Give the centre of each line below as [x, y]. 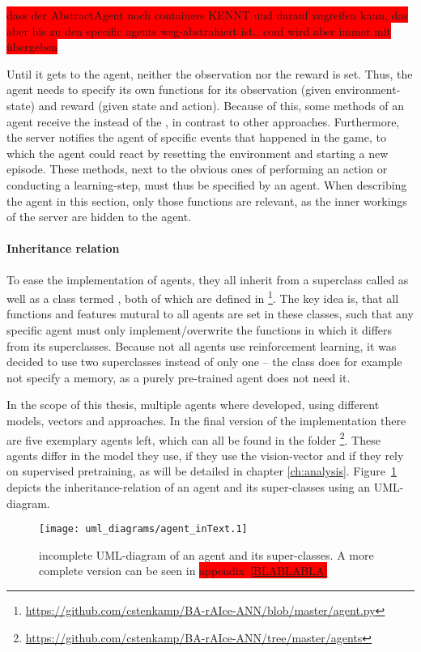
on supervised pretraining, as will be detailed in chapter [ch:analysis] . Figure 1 [202, 471]
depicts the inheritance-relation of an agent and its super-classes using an [189, 486]
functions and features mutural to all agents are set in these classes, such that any [210, 314]
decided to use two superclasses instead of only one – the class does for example [204, 362]
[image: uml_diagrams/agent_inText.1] [143, 529]
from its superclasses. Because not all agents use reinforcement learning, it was [202, 345]
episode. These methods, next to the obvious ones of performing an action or [197, 169]
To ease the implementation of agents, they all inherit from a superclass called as [208, 279]
